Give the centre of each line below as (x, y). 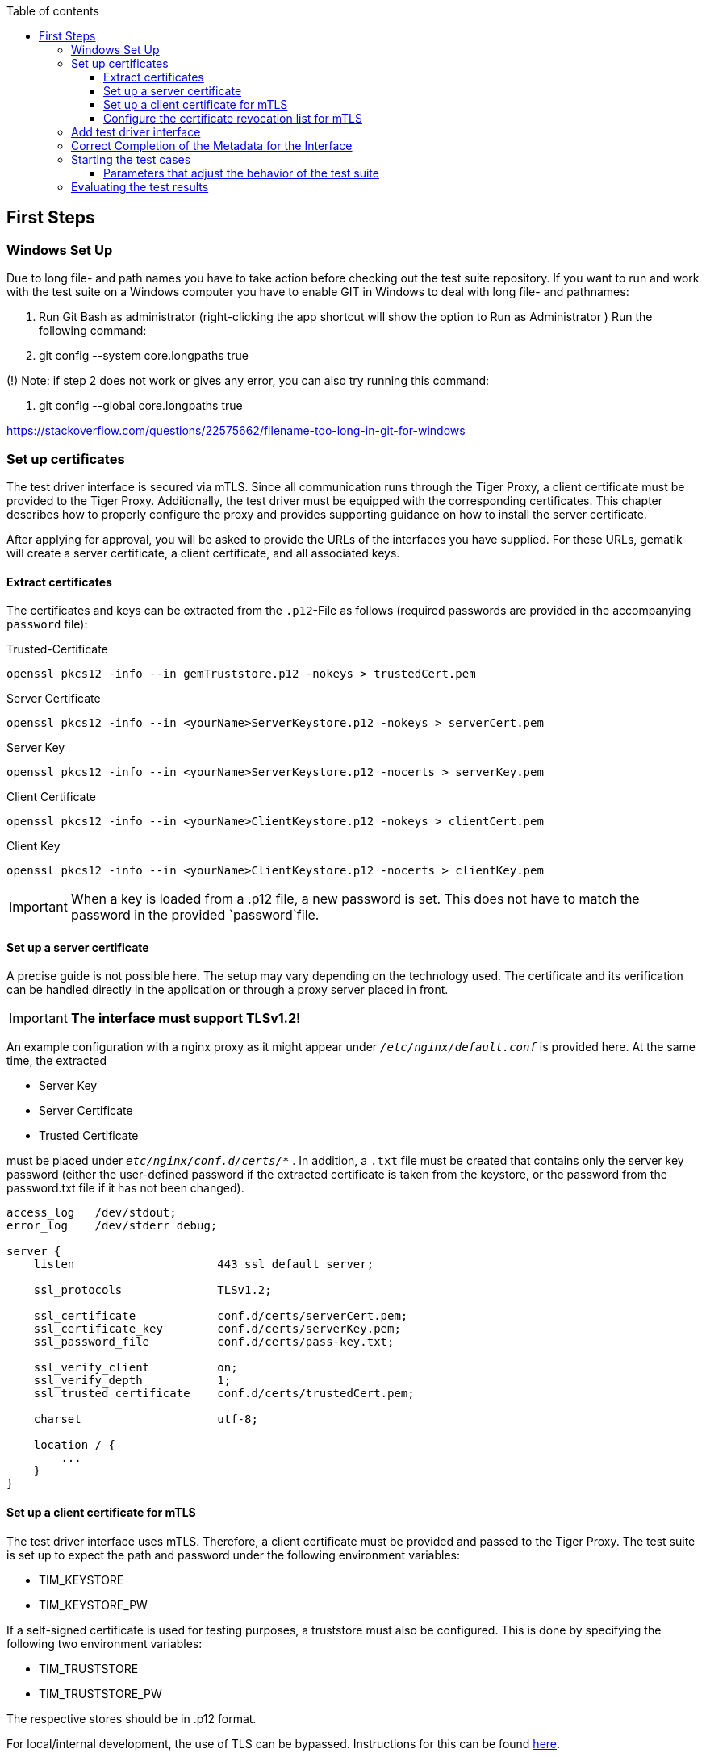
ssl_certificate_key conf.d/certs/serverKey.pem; (217, 1329)
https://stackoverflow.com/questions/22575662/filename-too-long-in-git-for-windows (236, 431)
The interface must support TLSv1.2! (186, 1018)
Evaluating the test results (140, 187)
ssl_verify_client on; (136, 1368)
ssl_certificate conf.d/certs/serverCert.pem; (221, 1316)
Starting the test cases (131, 159)
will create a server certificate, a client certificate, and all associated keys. (203, 553)
